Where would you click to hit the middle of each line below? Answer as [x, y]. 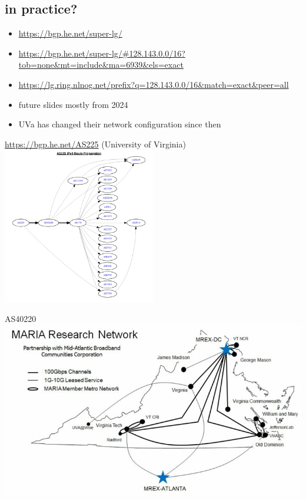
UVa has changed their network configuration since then [120, 124]
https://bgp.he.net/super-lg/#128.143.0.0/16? [102, 53]
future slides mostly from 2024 [73, 104]
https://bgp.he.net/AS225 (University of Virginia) [95, 144]
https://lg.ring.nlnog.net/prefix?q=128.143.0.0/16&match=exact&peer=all [154, 84]
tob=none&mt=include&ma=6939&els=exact [101, 65]
